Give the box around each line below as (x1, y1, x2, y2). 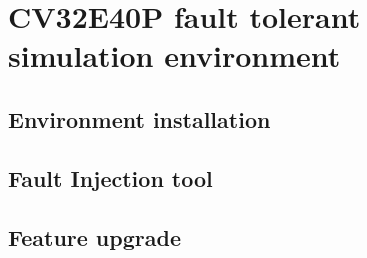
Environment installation (8, 103, 271, 134)
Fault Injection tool (8, 162, 213, 193)
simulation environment (8, 35, 341, 76)
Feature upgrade (8, 221, 181, 252)
